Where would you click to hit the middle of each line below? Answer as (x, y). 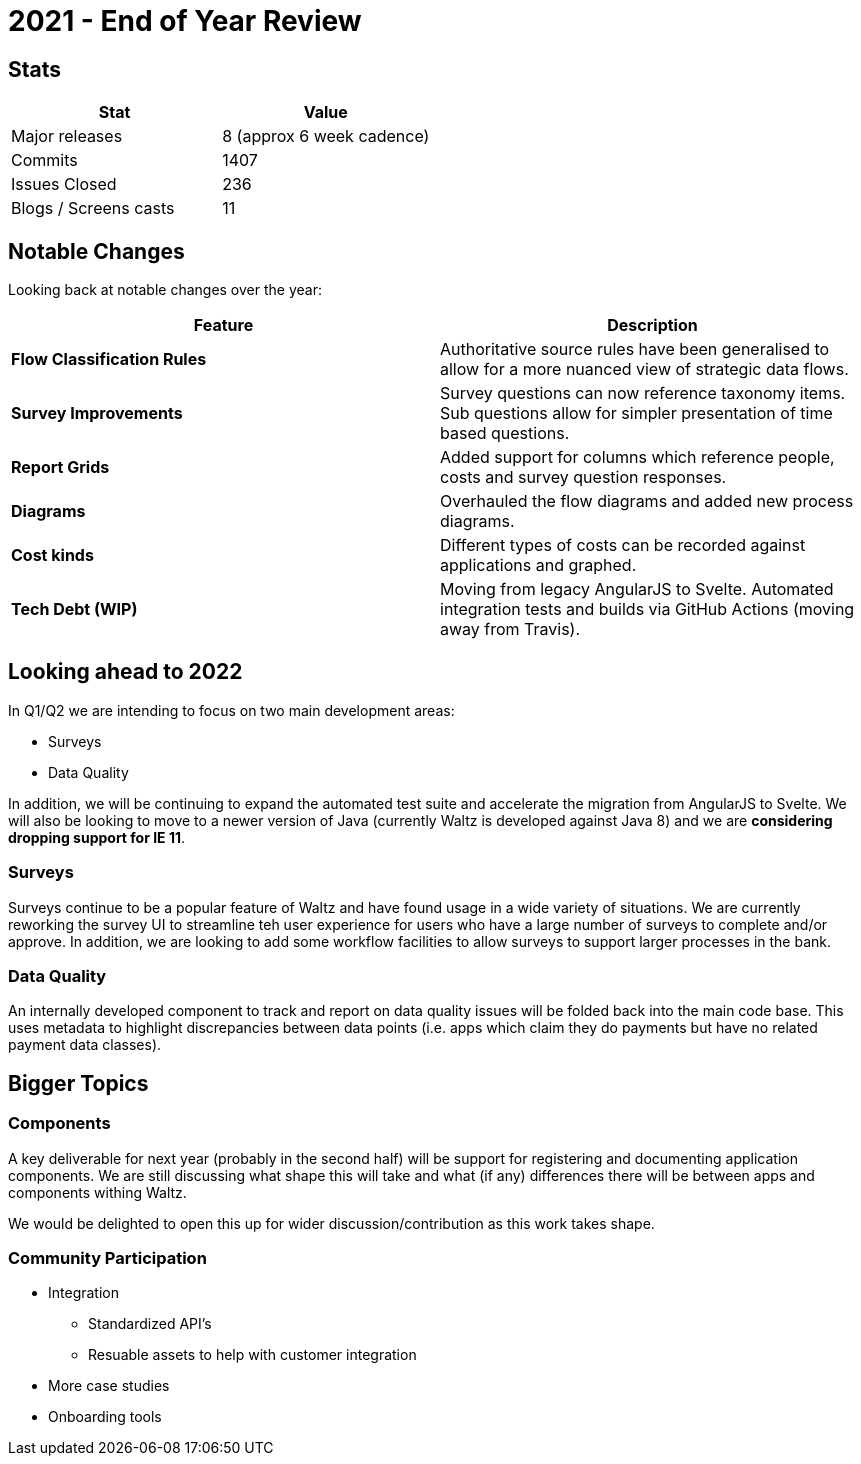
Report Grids (60, 467)
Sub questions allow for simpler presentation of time (636, 413)
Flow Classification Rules (109, 359)
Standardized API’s (150, 1324)
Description (652, 325)
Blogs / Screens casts (93, 208)
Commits (44, 160)
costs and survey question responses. (583, 477)
